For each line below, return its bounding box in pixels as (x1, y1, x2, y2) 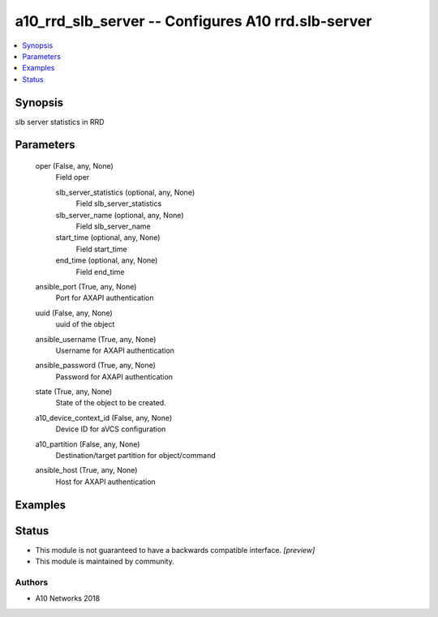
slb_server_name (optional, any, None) (55, 210, 184, 220)
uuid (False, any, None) (35, 308, 113, 318)
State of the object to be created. (55, 398, 166, 408)
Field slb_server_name (75, 221, 151, 231)
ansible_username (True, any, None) (35, 334, 157, 344)
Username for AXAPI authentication (55, 345, 174, 355)
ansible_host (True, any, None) (35, 465, 138, 475)
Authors (15, 576, 49, 588)
